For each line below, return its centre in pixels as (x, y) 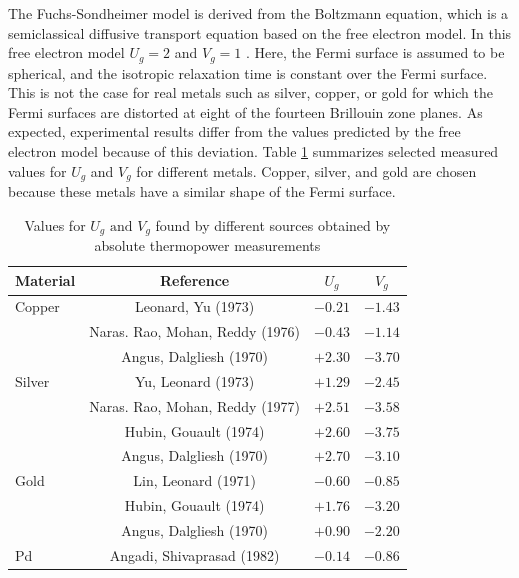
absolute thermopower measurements (207, 245)
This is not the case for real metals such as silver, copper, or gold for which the (250, 92)
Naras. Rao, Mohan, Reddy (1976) (195, 331)
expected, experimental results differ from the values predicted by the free (234, 131)
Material (45, 280)
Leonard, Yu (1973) (194, 306)
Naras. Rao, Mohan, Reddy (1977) (195, 405)
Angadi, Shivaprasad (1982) (194, 554)
